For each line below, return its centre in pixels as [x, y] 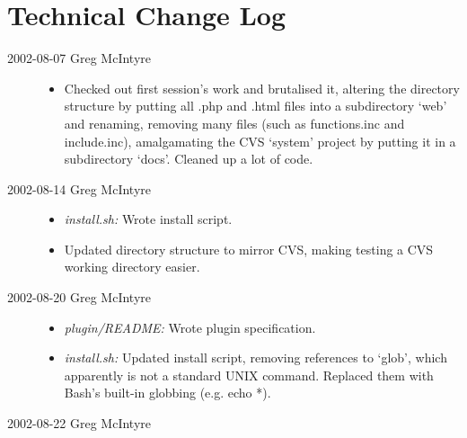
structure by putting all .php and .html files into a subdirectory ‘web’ [256, 106]
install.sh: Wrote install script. [148, 219]
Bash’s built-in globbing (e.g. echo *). [167, 393]
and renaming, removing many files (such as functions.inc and [234, 123]
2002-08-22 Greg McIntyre [79, 423]
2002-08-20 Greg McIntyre [79, 297]
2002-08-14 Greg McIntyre [79, 188]
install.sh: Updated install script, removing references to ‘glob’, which [256, 358]
